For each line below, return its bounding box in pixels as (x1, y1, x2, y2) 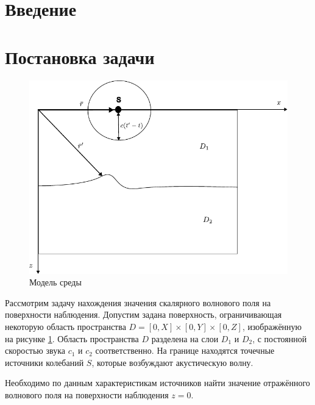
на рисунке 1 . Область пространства (5, 332, 139, 345)
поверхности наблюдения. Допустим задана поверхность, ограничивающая (5, 308, 282, 321)
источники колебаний (5, 356, 84, 368)
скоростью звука (5, 344, 65, 357)
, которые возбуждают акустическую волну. (91, 356, 253, 368)
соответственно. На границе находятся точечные (95, 344, 275, 357)
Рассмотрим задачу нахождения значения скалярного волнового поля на (5, 296, 271, 309)
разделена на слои (151, 332, 219, 345)
